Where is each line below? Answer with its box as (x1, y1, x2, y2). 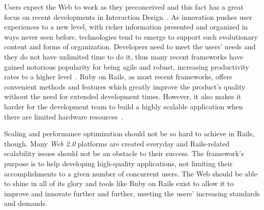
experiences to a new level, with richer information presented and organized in (4, 21, 248, 32)
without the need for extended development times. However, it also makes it (4, 91, 242, 102)
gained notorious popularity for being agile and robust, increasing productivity (4, 61, 249, 72)
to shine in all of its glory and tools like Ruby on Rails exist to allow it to (4, 178, 234, 189)
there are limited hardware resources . (4, 111, 124, 122)
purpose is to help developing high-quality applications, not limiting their (4, 158, 233, 168)
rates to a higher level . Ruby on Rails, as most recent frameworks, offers (4, 71, 232, 82)
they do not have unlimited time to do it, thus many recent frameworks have (4, 51, 244, 62)
